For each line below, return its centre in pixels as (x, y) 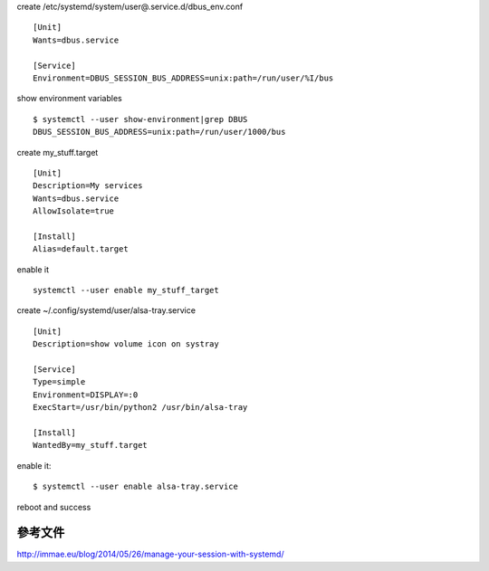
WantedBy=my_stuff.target (91, 445)
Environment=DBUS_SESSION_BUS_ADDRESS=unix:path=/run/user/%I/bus (183, 78)
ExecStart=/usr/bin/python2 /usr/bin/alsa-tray (140, 408)
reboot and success (54, 507)
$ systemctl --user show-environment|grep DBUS (140, 119)
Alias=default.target (81, 249)
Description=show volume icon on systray (126, 344)
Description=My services (88, 186)
